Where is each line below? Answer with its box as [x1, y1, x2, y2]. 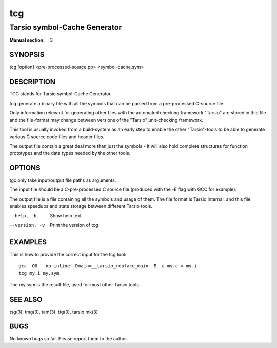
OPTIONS [9, 163, 41, 172]
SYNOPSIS [9, 50, 45, 59]
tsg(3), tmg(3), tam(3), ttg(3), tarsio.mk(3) [9, 308, 98, 315]
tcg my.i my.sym [18, 270, 60, 276]
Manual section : [9, 37, 45, 43]
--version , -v [9, 222, 45, 228]
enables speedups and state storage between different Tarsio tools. [9, 203, 152, 209]
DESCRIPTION [9, 78, 56, 86]
